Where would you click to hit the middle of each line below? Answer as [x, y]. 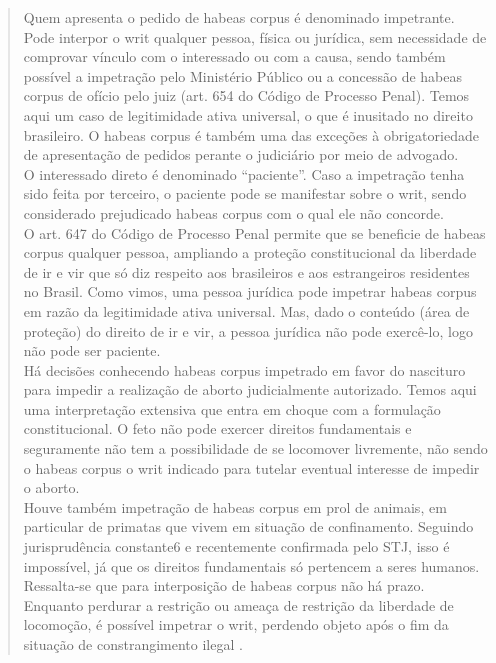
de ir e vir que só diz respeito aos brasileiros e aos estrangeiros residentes [246, 271]
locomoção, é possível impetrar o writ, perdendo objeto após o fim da [236, 624]
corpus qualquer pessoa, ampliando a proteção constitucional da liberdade [250, 252]
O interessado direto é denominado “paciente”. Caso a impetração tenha [244, 173]
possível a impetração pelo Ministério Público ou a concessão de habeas [243, 75]
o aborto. [51, 487]
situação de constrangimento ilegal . [133, 644]
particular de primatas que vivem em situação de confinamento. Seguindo [248, 526]
